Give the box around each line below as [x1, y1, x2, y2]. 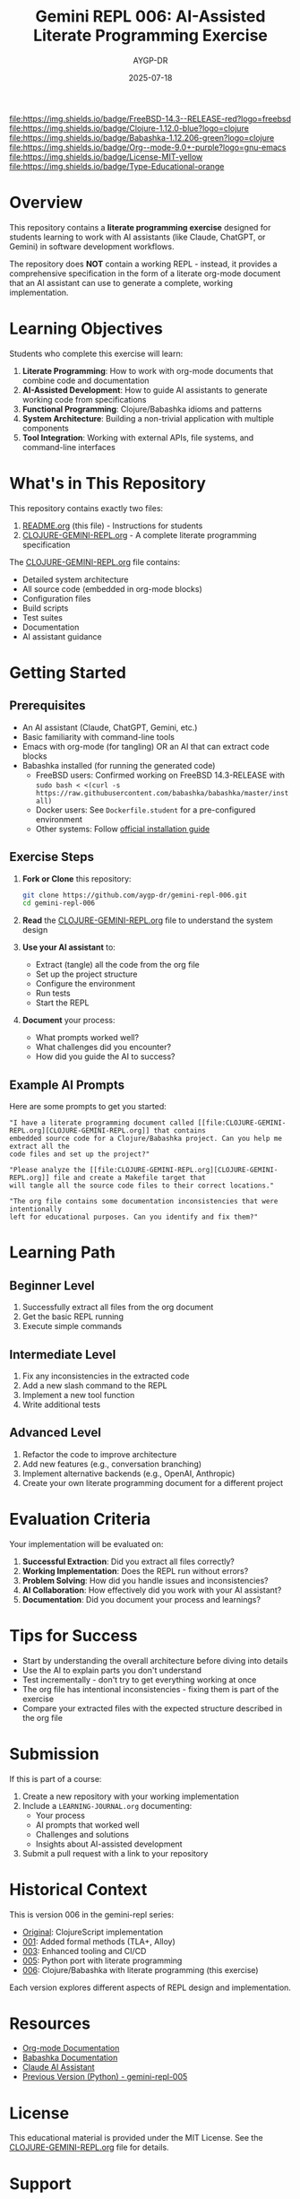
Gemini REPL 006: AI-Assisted [35, 6, 266, 27]
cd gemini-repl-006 [21, 899, 96, 908]
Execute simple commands [21, 1321, 123, 1332]
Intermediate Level [9, 1347, 116, 1362]
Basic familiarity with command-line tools [21, 731, 175, 742]
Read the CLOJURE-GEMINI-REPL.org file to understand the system [21, 915, 273, 926]
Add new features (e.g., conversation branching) [21, 1458, 202, 1469]
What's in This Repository [9, 474, 206, 493]
